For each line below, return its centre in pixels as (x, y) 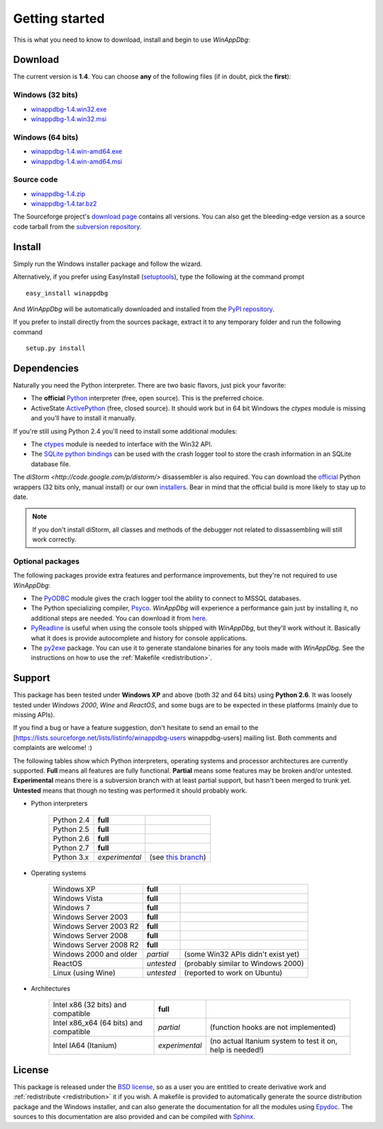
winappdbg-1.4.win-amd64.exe (77, 152)
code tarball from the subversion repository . (77, 226)
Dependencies (46, 368)
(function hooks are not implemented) (273, 1028)
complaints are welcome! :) (52, 748)
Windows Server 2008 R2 (96, 945)
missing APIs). (34, 715)
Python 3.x (71, 857)
